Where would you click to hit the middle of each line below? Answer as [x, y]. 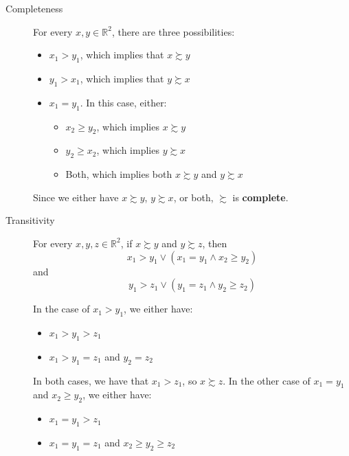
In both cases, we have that [91, 380]
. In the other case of [267, 380]
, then [215, 243]
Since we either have [76, 197]
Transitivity [30, 220]
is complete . [260, 197]
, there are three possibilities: [173, 31]
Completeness [34, 8]
